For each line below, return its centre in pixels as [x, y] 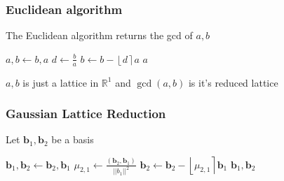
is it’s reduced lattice [233, 82]
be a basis [73, 139]
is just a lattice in [61, 82]
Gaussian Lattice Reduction [86, 114]
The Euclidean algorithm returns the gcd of [99, 35]
